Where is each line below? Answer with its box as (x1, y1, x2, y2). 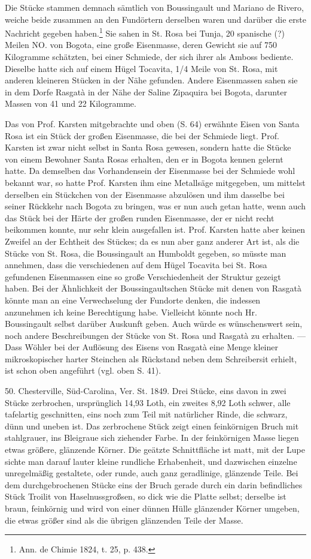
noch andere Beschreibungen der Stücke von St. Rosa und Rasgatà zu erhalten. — (5, 329, 306, 341)
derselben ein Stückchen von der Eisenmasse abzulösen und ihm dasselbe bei (5, 188, 285, 200)
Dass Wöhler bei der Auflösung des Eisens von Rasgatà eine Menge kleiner (5, 341, 278, 353)
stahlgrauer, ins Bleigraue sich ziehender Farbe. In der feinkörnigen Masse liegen (5, 431, 299, 444)
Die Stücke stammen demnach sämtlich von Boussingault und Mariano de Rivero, (5, 1, 304, 13)
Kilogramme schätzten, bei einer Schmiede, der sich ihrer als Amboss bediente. (5, 50, 294, 63)
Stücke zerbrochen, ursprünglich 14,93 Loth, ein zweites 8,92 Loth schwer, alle (5, 396, 291, 408)
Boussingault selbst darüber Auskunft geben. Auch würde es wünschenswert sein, (5, 317, 303, 330)
